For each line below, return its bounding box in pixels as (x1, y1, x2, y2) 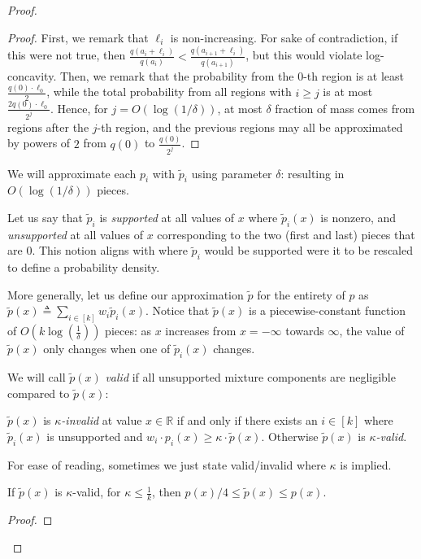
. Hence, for (50, 99, 108, 116)
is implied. (340, 456, 392, 473)
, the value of (339, 322, 405, 339)
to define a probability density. (7, 259, 160, 276)
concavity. (7, 67, 57, 84)
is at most (323, 83, 373, 100)
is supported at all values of (99, 208, 235, 225)
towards (285, 322, 324, 339)
